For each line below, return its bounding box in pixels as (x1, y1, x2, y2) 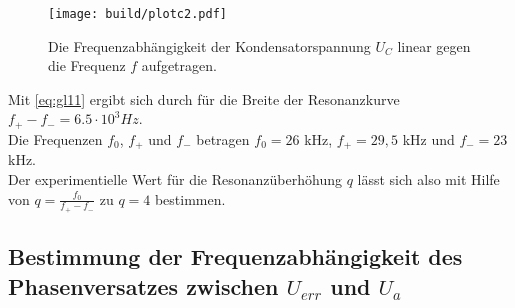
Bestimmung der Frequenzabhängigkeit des (8, 241, 463, 272)
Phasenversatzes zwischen (8, 270, 279, 301)
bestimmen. (154, 188, 226, 209)
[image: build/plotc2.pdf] (48, 7, 227, 21)
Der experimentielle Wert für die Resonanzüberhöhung (8, 168, 342, 189)
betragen (196, 128, 250, 149)
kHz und (402, 128, 455, 149)
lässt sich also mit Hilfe (357, 168, 500, 189)
